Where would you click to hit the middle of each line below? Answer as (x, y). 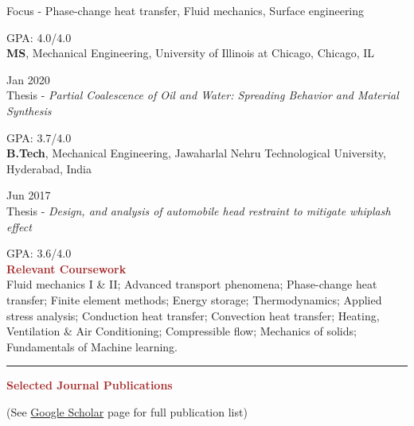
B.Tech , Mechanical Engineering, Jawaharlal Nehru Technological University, (196, 153)
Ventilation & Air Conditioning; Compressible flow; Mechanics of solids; (182, 331)
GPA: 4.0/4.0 (39, 37)
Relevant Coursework (66, 268)
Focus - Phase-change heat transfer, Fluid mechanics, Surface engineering (186, 10)
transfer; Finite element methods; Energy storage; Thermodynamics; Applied (194, 299)
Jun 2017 (29, 195)
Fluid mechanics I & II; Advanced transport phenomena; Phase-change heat (192, 284)
